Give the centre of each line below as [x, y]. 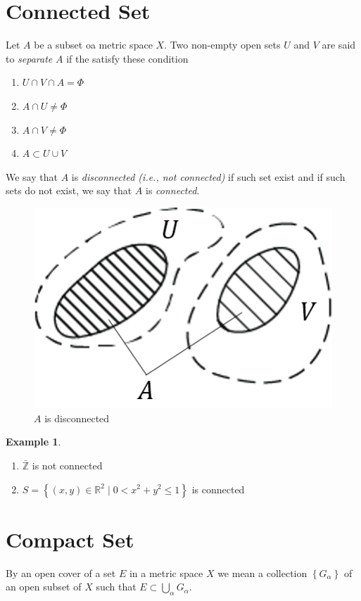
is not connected [67, 465]
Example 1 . [33, 442]
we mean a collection [262, 572]
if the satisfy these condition [127, 58]
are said [339, 45]
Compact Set [70, 539]
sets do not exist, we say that [69, 190]
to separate [29, 58]
